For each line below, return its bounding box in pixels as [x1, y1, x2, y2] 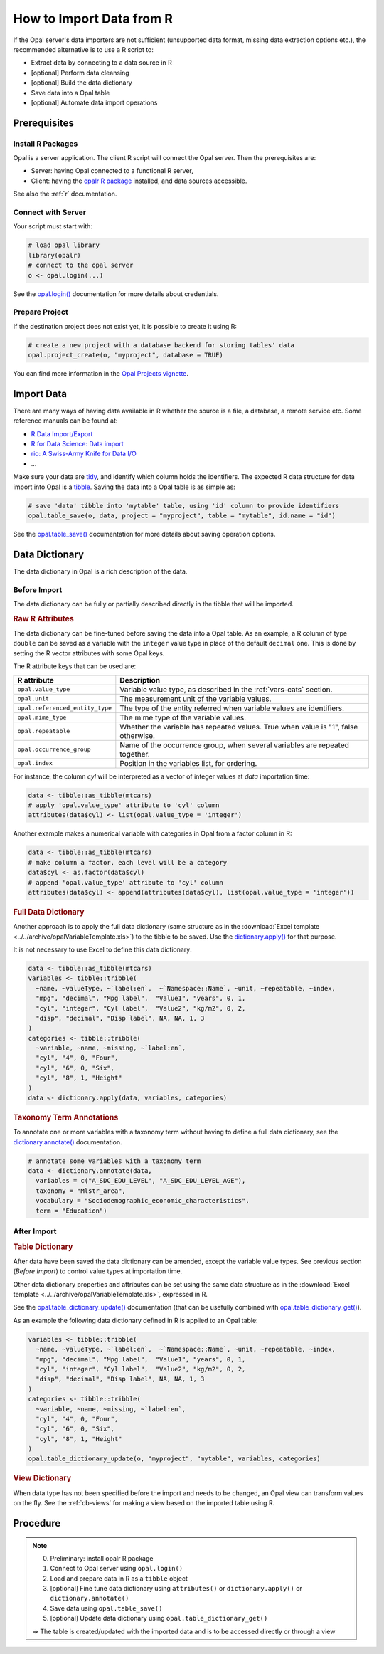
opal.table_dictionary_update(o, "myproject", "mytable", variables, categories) [28, 1455, 321, 1463]
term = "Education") [36, 1206, 107, 1215]
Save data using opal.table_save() [50, 1603, 163, 1612]
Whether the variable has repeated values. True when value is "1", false [119, 722, 358, 732]
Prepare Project [13, 307, 69, 317]
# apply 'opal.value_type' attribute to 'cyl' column [28, 801, 220, 809]
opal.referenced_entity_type [17, 705, 112, 712]
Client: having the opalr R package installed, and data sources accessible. [31, 177, 247, 185]
